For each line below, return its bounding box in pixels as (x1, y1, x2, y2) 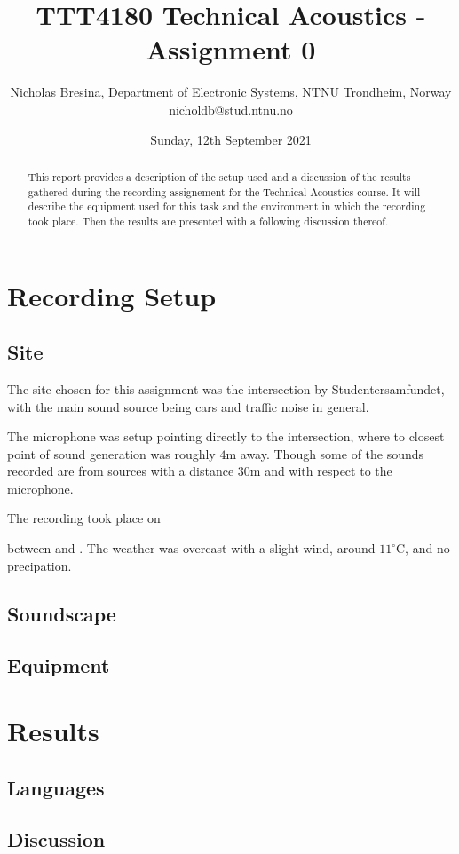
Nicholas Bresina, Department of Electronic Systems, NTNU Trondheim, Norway (10, 83, 452, 101)
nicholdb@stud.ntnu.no (169, 99, 293, 118)
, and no (405, 539, 450, 557)
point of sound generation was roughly (7, 444, 216, 463)
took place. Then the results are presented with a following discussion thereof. (28, 213, 389, 228)
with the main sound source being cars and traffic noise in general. (7, 397, 369, 415)
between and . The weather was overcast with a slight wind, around (7, 539, 376, 557)
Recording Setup (7, 277, 217, 313)
